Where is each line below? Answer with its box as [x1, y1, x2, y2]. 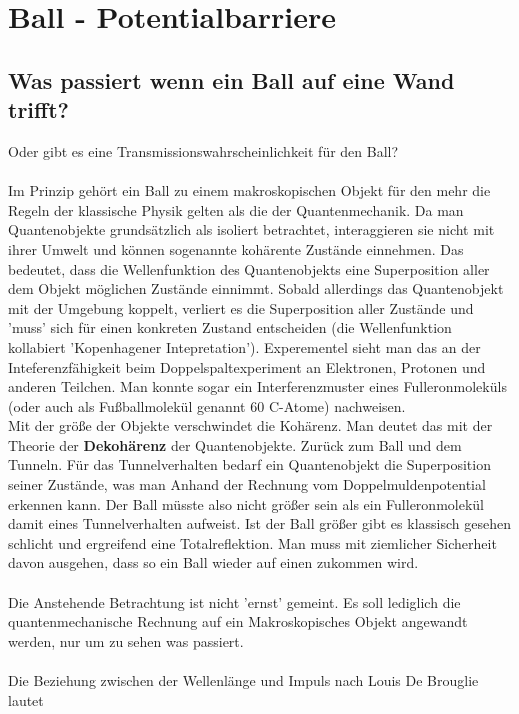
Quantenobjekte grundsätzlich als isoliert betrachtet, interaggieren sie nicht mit [8, 219, 495, 240]
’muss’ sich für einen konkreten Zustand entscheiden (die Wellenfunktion [8, 317, 452, 338]
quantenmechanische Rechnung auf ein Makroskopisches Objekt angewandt [8, 611, 468, 632]
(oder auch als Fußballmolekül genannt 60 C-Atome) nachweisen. [8, 395, 406, 416]
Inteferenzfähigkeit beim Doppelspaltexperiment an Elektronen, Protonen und [8, 356, 486, 377]
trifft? [8, 94, 69, 125]
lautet [8, 689, 44, 710]
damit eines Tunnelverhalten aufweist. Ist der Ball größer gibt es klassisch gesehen [8, 513, 511, 534]
